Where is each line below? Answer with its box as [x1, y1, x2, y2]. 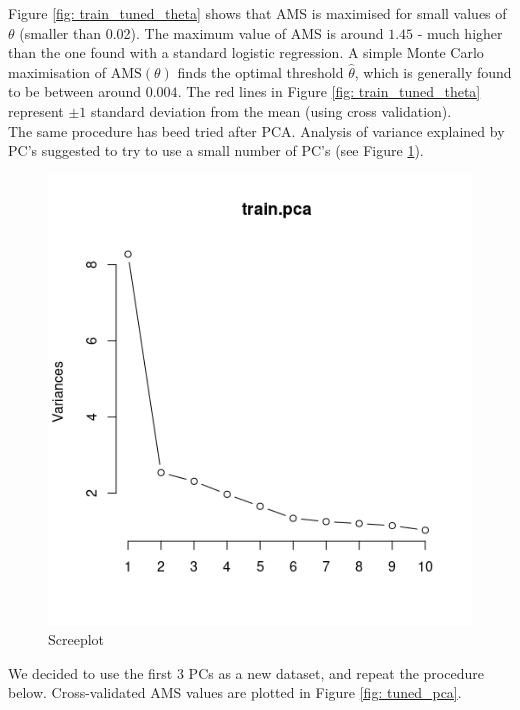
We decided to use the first [8, 662, 173, 683]
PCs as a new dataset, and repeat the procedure [188, 662, 484, 683]
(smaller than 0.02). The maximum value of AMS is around [19, 22, 384, 43]
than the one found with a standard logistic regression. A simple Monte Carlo [8, 42, 484, 63]
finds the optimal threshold [177, 61, 344, 82]
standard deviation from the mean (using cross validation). [91, 100, 452, 121]
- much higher [417, 22, 503, 43]
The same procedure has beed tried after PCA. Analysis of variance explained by [8, 120, 505, 141]
